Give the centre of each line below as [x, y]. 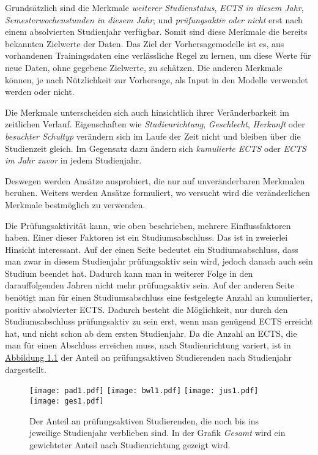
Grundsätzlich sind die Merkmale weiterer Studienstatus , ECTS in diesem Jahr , [154, 7]
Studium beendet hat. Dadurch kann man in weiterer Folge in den [129, 273]
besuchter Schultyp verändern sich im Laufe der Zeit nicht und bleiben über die [153, 136]
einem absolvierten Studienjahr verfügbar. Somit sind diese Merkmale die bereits [156, 32]
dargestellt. [26, 369]
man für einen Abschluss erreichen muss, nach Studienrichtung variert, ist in [148, 345]
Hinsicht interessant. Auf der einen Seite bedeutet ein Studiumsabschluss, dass [152, 249]
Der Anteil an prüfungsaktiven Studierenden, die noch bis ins [144, 420]
